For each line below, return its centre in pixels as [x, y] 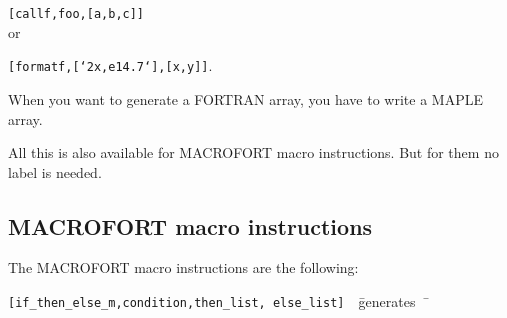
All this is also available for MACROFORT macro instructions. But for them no [253, 152]
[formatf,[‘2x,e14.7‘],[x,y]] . [110, 65]
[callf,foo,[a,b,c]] [76, 14]
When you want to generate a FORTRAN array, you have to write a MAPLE [245, 98]
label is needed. [55, 171]
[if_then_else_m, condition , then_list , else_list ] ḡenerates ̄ [219, 301]
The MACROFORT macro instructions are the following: [183, 267]
